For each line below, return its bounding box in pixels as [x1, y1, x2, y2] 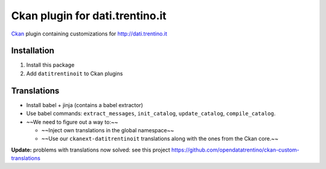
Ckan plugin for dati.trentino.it [11, 9, 167, 22]
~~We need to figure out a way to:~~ [26, 118, 118, 126]
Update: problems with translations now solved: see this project [11, 146, 170, 153]
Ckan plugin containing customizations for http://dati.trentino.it [11, 30, 167, 37]
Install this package [26, 61, 75, 69]
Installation [11, 46, 54, 56]
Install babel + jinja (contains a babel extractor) [26, 101, 143, 108]
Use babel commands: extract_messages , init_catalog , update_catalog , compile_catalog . [26, 110, 276, 117]
